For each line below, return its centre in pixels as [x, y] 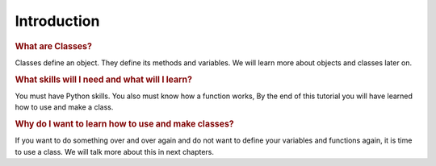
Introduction [57, 21]
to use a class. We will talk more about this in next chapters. [114, 151]
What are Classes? [54, 46]
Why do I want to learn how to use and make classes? [124, 124]
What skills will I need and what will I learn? [104, 79]
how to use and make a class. [64, 107]
